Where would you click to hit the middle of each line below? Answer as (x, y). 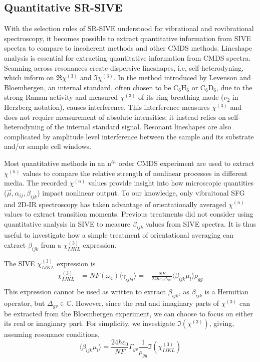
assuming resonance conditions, (52, 334)
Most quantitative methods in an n (58, 163)
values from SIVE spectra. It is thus (201, 223)
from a (51, 245)
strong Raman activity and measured (61, 97)
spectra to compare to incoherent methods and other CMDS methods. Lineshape (128, 48)
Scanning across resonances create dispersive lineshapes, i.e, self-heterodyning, (124, 67)
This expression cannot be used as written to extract (85, 292)
